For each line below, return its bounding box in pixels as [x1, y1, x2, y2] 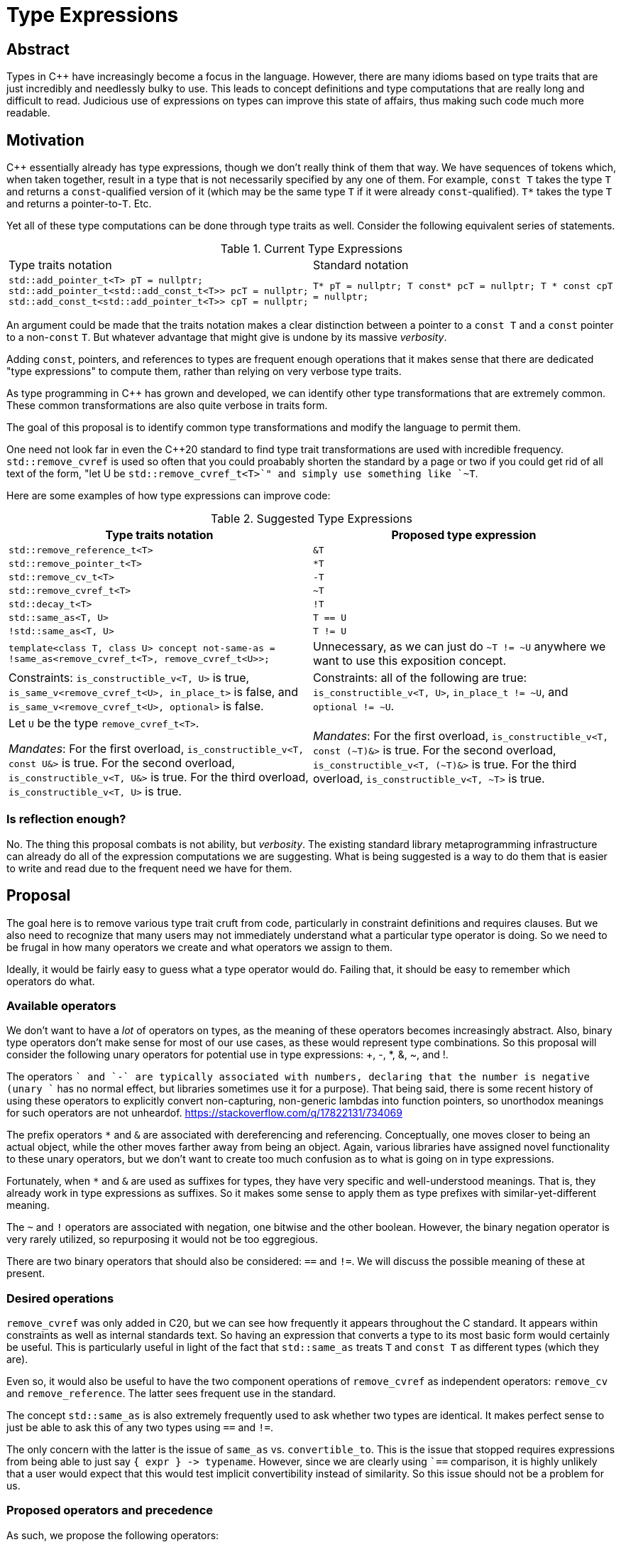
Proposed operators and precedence [6, 1503, 214, 1518]
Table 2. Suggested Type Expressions [211, 511, 412, 526]
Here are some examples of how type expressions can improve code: [6, 489, 331, 502]
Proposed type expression [391, 528, 537, 543]
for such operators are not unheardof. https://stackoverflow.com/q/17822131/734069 [6, 1107, 402, 1119]
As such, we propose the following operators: [6, 1529, 219, 1541]
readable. [6, 107, 50, 119]
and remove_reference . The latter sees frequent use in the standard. [6, 1387, 336, 1400]
